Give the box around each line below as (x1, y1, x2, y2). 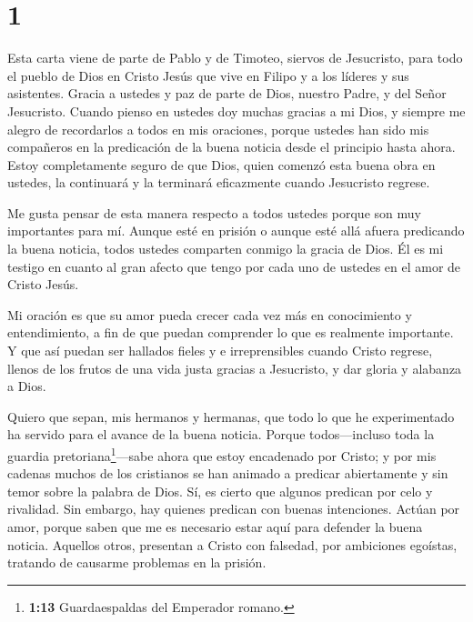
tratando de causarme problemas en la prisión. (7, 553, 267, 572)
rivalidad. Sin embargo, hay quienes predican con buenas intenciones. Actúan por (7, 499, 460, 518)
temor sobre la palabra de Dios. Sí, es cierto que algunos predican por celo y (7, 481, 433, 500)
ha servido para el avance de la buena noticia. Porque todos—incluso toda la (7, 425, 435, 444)
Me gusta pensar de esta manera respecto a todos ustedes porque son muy (7, 203, 421, 222)
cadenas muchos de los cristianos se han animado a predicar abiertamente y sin (7, 464, 448, 483)
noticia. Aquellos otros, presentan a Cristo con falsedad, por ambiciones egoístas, (7, 535, 458, 554)
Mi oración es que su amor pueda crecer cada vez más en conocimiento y (7, 305, 412, 324)
